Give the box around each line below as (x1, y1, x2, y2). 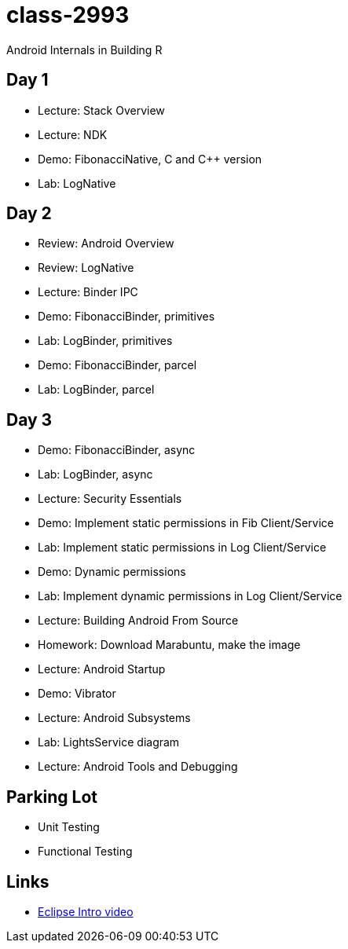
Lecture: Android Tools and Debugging (38, 760, 238, 774)
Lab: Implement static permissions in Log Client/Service (38, 540, 327, 555)
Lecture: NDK (38, 127, 108, 141)
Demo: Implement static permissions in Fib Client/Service (38, 516, 334, 530)
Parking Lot (6, 786, 98, 807)
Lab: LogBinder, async (38, 467, 153, 482)
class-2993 (6, 2, 130, 28)
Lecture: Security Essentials (38, 492, 182, 506)
